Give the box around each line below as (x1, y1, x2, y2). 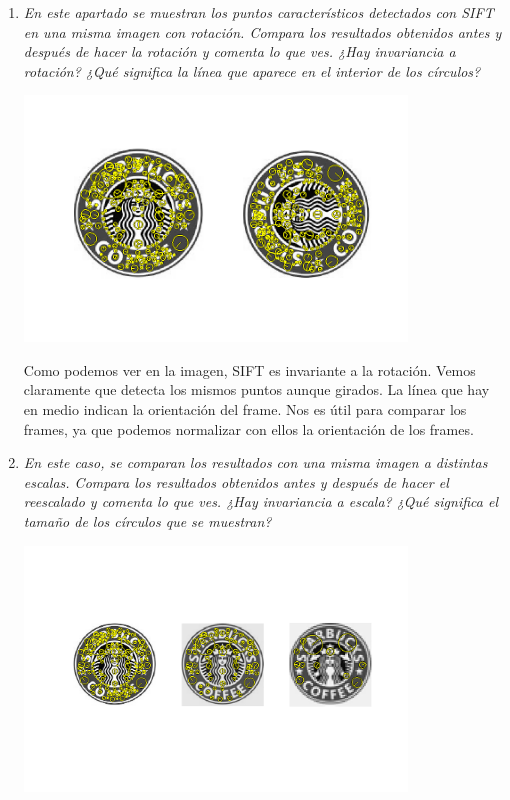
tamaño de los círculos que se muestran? (23, 511, 272, 532)
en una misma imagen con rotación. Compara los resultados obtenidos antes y (23, 21, 502, 42)
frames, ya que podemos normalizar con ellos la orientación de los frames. (23, 418, 474, 439)
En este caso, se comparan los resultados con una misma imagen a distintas (23, 452, 488, 473)
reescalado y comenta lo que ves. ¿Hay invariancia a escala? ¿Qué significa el (23, 491, 498, 512)
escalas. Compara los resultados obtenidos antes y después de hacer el (23, 471, 449, 492)
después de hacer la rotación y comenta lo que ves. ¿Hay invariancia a (23, 41, 456, 62)
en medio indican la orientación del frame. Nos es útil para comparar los (23, 399, 467, 420)
